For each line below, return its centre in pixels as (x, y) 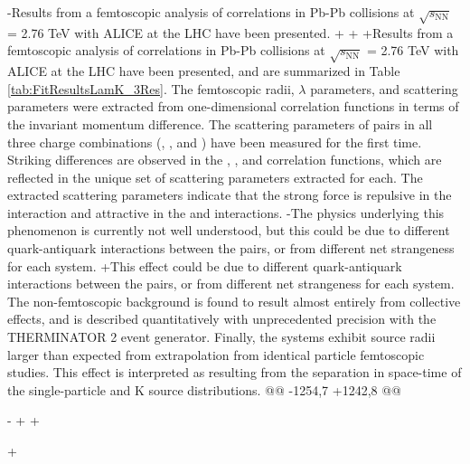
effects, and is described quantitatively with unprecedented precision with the (222, 319)
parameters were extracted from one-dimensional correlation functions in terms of (233, 106)
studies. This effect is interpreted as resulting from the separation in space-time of (235, 372)
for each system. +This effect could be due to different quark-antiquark (205, 265)
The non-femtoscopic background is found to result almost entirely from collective (234, 301)
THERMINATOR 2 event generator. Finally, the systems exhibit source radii (221, 337)
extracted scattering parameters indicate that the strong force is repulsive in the (230, 195)
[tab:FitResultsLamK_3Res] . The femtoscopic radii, (151, 88)
